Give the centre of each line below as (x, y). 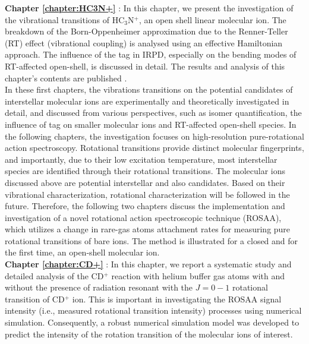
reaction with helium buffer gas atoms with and (198, 275)
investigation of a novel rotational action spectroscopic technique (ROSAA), (143, 217)
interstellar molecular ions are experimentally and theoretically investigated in (147, 101)
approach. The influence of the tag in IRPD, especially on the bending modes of (151, 54)
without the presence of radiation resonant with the (99, 287)
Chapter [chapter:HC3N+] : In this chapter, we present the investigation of (149, 8)
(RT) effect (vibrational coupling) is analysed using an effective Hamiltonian (144, 42)
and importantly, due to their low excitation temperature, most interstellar (141, 159)
